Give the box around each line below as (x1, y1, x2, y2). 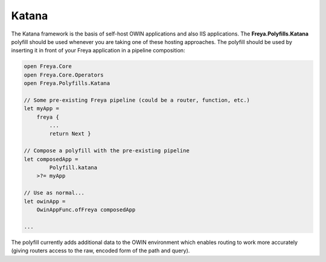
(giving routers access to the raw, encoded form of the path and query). (11, 247, 190, 254)
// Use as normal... (24, 190, 85, 196)
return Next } (49, 130, 91, 137)
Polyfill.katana (49, 164, 98, 171)
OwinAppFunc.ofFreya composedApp (36, 206, 136, 213)
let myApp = (24, 105, 60, 112)
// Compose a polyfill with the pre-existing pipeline (24, 148, 190, 154)
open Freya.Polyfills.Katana (24, 80, 110, 87)
